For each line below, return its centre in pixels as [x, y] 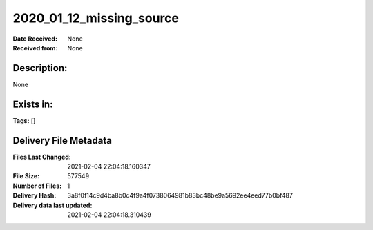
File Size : [26, 176]
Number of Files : [37, 186]
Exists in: [33, 104]
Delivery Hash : [35, 195]
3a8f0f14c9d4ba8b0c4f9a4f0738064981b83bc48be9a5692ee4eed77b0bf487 [180, 195]
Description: [40, 68]
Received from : [35, 48]
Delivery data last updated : [52, 205]
